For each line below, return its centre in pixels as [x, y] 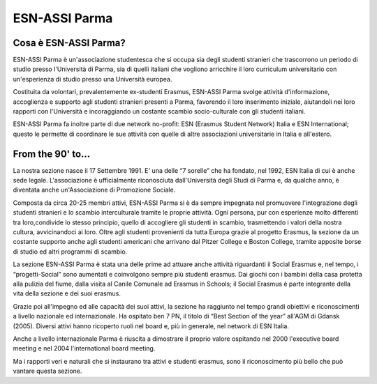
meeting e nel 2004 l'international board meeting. [84, 348]
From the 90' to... [52, 154]
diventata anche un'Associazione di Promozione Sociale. [94, 190]
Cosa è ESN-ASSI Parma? [69, 43]
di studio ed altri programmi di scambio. [70, 252]
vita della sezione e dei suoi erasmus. [67, 293]
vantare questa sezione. [47, 371]
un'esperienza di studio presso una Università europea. [93, 79]
